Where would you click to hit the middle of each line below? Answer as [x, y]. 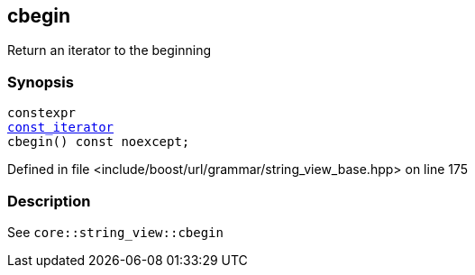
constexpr [41, 113]
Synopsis [41, 82]
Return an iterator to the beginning [110, 50]
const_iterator [61, 128]
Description [49, 201]
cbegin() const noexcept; [99, 142]
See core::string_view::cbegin [115, 232]
